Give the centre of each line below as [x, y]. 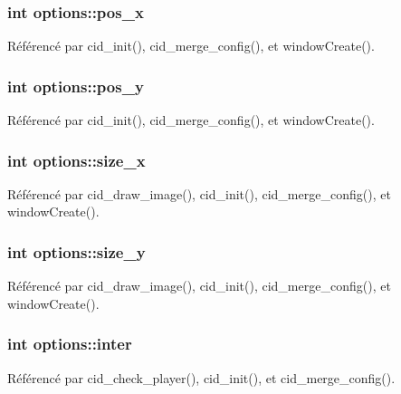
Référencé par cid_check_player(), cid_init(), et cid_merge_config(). [201, 377]
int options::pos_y [76, 86]
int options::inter [70, 344]
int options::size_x [76, 160]
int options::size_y [76, 251]
